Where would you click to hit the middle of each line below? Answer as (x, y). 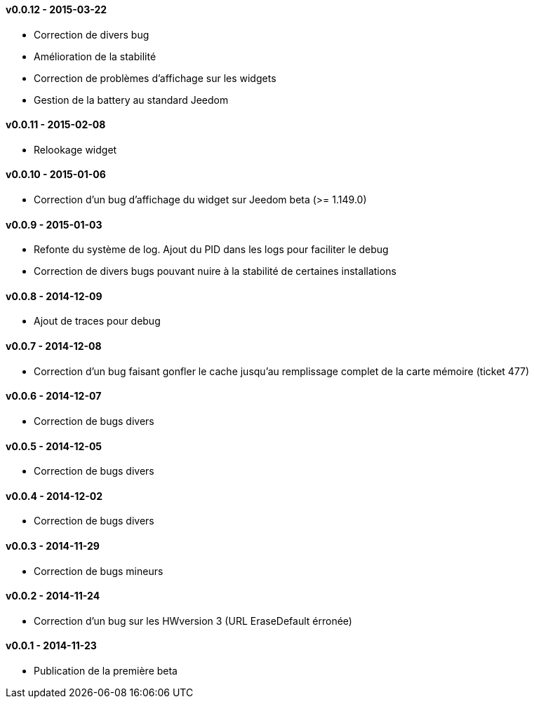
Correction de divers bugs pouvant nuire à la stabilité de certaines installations (215, 271)
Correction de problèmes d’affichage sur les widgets (155, 78)
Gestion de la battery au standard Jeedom (131, 100)
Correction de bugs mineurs (99, 571)
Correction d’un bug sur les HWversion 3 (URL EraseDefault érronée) (193, 621)
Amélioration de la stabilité (95, 56)
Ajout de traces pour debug (97, 321)
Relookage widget (75, 149)
